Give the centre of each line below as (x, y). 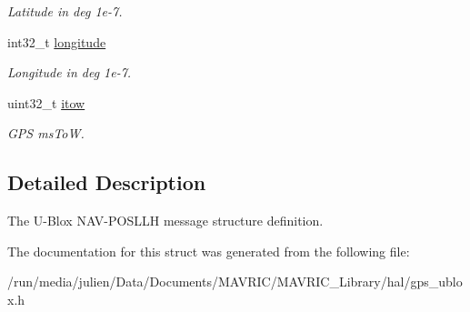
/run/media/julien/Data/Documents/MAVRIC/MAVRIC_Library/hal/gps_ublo (235, 282)
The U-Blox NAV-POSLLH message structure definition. (165, 221)
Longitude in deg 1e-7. (70, 72)
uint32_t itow (46, 102)
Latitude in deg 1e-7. (65, 11)
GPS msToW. (46, 133)
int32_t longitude (57, 41)
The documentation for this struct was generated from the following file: (209, 251)
